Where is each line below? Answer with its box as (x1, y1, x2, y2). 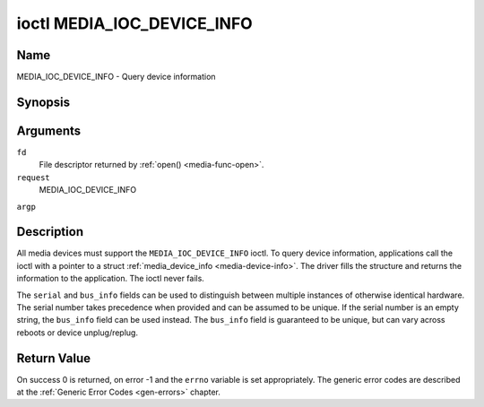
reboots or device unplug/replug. (16, 327, 139, 338)
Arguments (16, 123, 82, 138)
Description (16, 224, 84, 239)
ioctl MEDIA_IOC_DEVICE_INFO (16, 13, 253, 33)
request (16, 172, 51, 183)
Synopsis (16, 94, 71, 109)
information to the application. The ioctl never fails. (16, 273, 205, 284)
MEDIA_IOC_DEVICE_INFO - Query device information (16, 72, 216, 82)
